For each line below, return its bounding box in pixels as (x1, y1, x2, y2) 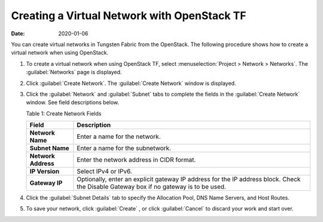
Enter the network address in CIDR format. (77, 156, 196, 164)
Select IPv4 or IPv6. (77, 168, 133, 176)
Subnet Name (29, 144, 70, 153)
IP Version (29, 168, 60, 176)
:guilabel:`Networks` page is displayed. (26, 69, 122, 76)
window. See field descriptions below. (26, 99, 120, 106)
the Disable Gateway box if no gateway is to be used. (77, 183, 227, 191)
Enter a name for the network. (77, 132, 161, 141)
